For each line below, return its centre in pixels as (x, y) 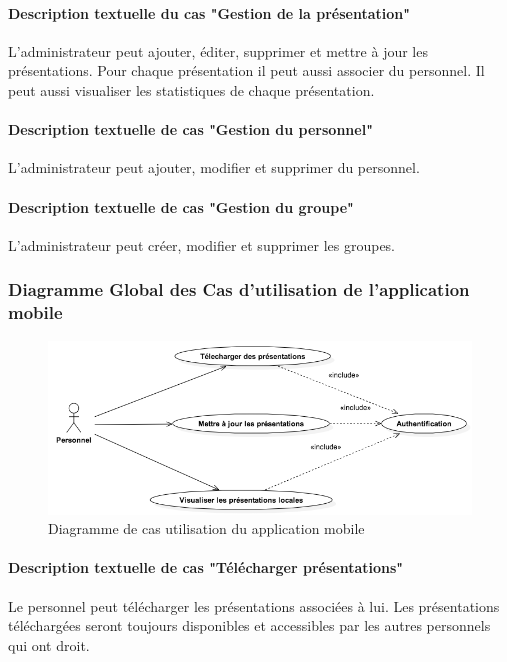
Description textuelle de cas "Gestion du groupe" (181, 206)
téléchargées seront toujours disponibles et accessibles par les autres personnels (249, 625)
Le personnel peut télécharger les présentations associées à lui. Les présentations (254, 605)
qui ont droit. (49, 644)
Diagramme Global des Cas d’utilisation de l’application (239, 289)
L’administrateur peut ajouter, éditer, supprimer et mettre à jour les (218, 50)
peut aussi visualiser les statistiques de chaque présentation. (191, 89)
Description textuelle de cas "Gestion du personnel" (190, 129)
